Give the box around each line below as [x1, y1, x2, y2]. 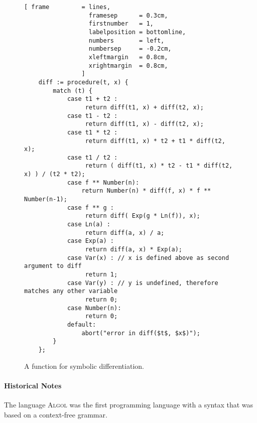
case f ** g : [67, 204, 114, 211]
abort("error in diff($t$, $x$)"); [81, 329, 200, 337]
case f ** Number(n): [67, 179, 140, 186]
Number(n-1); [24, 196, 67, 203]
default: [67, 321, 96, 328]
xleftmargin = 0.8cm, [88, 53, 168, 61]
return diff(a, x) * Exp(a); [85, 246, 182, 253]
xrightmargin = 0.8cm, [88, 62, 168, 69]
